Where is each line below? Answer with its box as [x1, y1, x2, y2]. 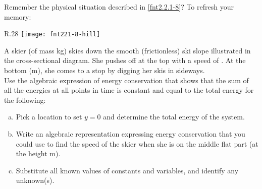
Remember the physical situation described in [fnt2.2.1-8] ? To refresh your [4, 2, 234, 12]
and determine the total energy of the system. [103, 111, 245, 122]
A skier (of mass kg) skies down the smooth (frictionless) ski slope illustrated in [4, 45, 251, 55]
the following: [4, 94, 46, 105]
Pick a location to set [16, 111, 82, 122]
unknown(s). [16, 175, 55, 185]
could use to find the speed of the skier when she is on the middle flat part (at [16, 138, 258, 149]
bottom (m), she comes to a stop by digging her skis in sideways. [4, 65, 205, 76]
